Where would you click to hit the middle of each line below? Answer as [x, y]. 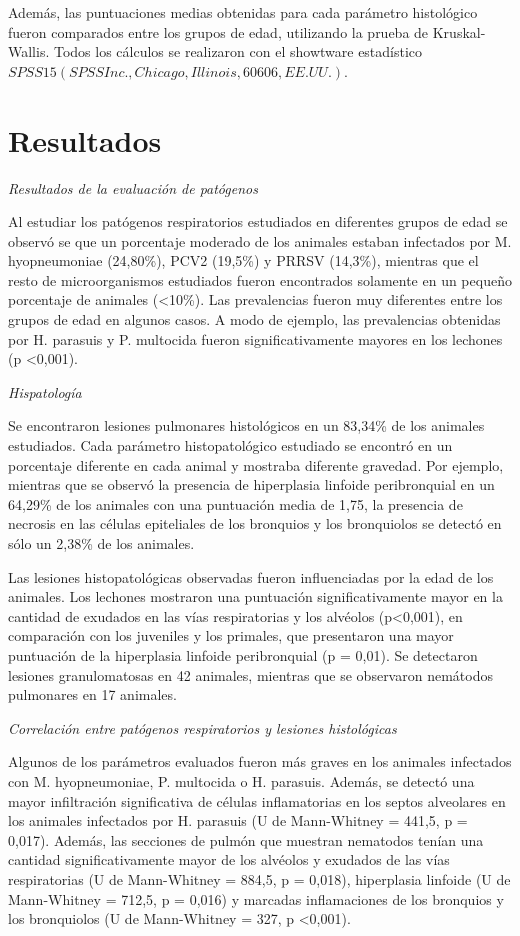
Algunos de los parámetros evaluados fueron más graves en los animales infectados [260, 761]
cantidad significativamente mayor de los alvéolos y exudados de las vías [229, 859]
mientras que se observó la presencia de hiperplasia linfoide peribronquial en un [251, 484]
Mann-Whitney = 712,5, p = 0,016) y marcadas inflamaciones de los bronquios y [256, 898]
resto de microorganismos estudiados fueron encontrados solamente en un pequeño [260, 279]
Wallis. [29, 51]
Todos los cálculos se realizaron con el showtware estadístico [238, 51]
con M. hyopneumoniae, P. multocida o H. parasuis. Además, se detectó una [241, 780]
